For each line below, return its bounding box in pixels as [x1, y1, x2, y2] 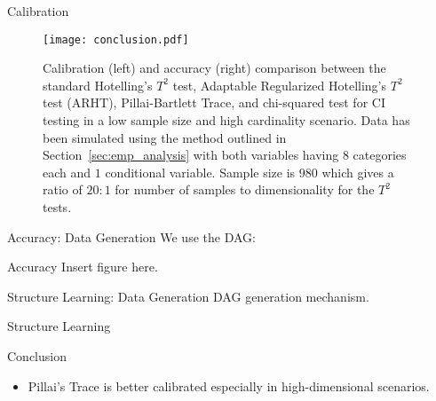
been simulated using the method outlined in [43, 128, 287, 146]
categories [353, 145, 407, 164]
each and [43, 162, 91, 181]
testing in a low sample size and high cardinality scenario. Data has [43, 111, 410, 130]
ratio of [43, 180, 83, 199]
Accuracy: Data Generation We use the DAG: [7, 227, 256, 246]
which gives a [321, 162, 394, 181]
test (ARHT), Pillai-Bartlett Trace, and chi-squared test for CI [43, 93, 385, 112]
